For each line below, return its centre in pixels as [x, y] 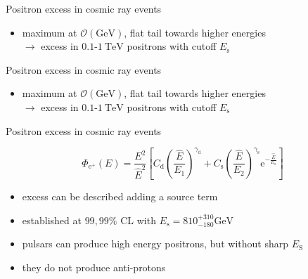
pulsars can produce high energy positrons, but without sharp [155, 244]
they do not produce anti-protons [94, 267]
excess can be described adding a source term [120, 196]
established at [52, 220]
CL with [138, 220]
